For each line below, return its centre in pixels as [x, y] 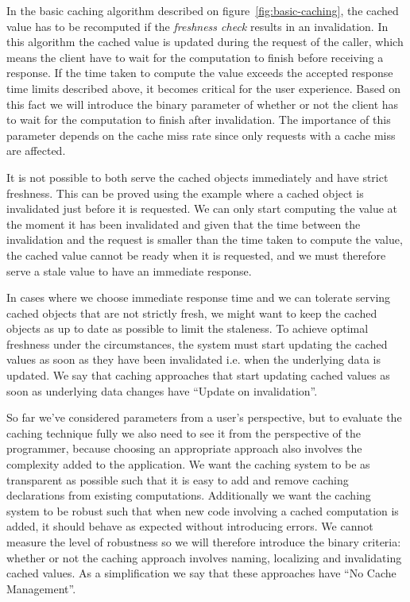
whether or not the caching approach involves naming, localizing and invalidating [204, 557]
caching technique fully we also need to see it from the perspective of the [184, 432]
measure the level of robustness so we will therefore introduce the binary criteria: [204, 542]
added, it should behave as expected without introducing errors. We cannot [190, 526]
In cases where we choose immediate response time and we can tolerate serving [199, 297]
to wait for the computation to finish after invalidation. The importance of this [199, 120]
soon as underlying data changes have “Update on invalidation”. [162, 390]
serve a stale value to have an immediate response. [129, 270]
